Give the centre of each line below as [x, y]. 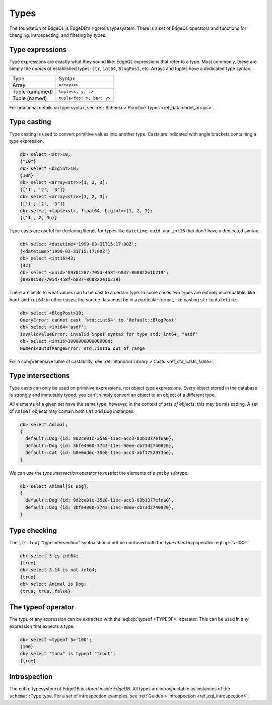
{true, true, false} [45, 591]
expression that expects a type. [42, 626]
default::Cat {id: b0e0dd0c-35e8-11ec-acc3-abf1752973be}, [100, 453]
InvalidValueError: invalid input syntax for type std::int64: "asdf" [109, 334]
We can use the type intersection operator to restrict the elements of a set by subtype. [99, 473]
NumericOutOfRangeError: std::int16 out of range [82, 348]
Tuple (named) [30, 98]
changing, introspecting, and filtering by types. [58, 35]
